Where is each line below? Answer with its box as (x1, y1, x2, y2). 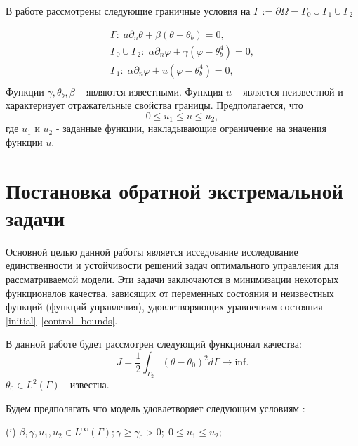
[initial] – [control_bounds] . (6, 313, 118, 327)
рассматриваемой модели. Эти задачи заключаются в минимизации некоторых (6, 272, 339, 287)
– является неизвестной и (234, 84, 343, 98)
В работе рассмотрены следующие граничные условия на (6, 4, 251, 18)
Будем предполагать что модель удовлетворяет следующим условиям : (6, 400, 305, 415)
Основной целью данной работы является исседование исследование (6, 244, 298, 258)
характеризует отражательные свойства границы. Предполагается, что (6, 98, 303, 112)
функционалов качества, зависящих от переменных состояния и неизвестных (6, 285, 334, 300)
